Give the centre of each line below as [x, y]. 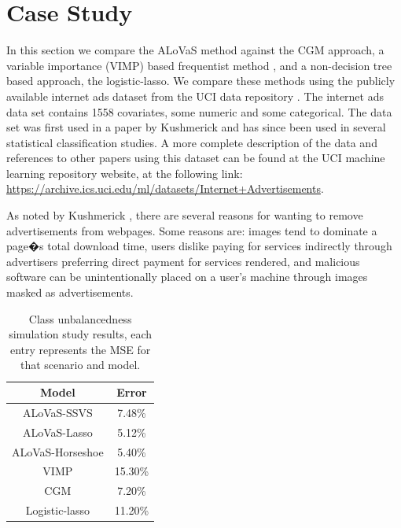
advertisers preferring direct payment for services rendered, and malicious [183, 261]
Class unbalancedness [80, 318]
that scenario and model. [81, 365]
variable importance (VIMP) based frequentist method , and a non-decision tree [199, 65]
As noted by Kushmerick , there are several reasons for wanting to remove [185, 215]
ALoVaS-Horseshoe [58, 451]
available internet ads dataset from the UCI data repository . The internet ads [195, 96]
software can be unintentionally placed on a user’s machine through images [187, 277]
